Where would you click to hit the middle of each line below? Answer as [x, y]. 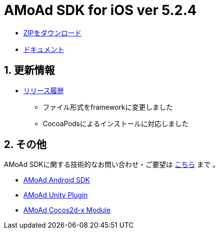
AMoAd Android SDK [57, 180]
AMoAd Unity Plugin [55, 195]
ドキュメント [44, 49]
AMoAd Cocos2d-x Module [67, 210]
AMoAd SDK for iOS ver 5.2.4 [100, 10]
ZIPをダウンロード [53, 33]
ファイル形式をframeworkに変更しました [108, 107]
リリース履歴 [44, 90]
